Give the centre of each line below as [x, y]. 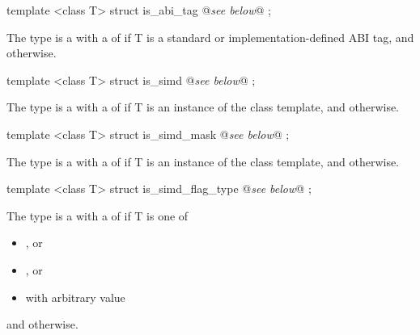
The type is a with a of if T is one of [98, 215]
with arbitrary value [75, 297]
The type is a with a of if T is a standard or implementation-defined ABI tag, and [210, 37]
